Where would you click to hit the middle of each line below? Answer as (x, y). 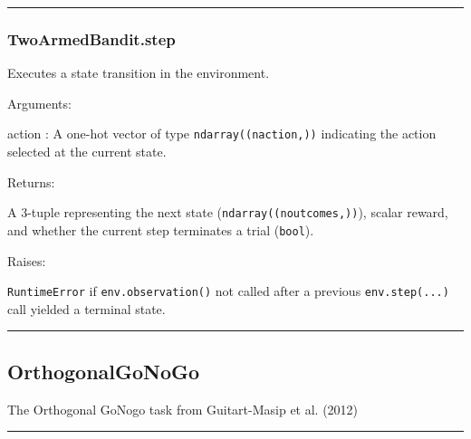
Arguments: (39, 103)
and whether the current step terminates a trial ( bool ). (161, 229)
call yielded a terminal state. (87, 308)
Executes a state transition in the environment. (139, 73)
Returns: (31, 181)
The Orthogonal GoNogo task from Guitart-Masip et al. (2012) (183, 409)
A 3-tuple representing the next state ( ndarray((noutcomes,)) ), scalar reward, (228, 212)
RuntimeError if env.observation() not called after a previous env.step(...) (228, 291)
